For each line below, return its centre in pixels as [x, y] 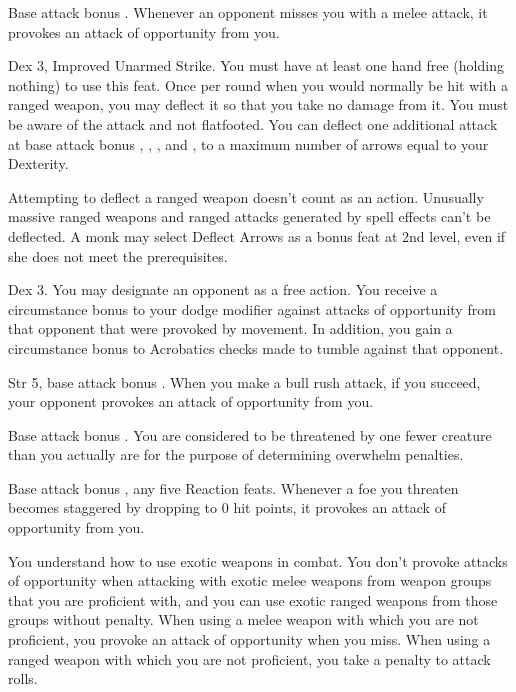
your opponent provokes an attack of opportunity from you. [191, 401]
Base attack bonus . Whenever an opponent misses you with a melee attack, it [248, 12]
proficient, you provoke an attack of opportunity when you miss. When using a [249, 639]
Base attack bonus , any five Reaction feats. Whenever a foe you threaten [233, 487]
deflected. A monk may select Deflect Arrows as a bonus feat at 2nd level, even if [257, 235]
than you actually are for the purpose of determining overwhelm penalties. [236, 454]
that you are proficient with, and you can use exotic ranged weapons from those [253, 599]
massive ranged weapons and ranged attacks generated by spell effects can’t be [249, 216]
